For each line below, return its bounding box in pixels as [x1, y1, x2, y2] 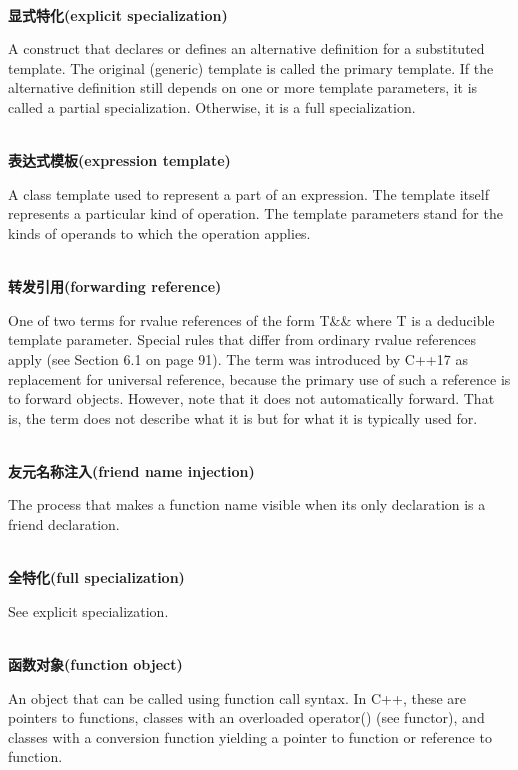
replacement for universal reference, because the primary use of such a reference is [8, 368, 511, 389]
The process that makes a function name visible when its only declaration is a [8, 494, 486, 515]
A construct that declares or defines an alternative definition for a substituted [8, 38, 485, 59]
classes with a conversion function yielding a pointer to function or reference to [8, 726, 492, 747]
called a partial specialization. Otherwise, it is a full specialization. [8, 96, 416, 117]
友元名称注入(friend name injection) [8, 460, 255, 481]
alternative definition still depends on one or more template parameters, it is [8, 77, 478, 98]
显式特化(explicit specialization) [8, 4, 228, 25]
